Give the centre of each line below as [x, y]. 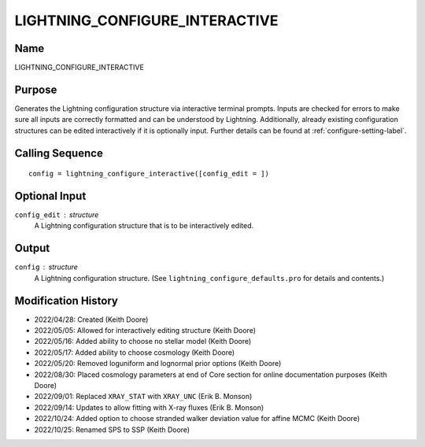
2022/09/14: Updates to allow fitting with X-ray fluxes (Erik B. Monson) [149, 407]
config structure [46, 267]
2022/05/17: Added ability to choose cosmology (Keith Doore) [135, 352]
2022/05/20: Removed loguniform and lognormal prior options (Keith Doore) [158, 364]
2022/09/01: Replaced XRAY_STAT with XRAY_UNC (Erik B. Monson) [143, 397]
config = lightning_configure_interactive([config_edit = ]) [149, 174]
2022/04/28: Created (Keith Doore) [91, 320]
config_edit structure [57, 215]
